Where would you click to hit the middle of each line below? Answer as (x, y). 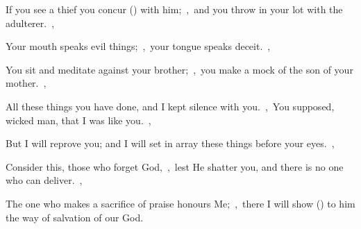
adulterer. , (30, 23)
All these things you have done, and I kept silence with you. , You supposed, (170, 106)
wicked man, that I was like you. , (78, 120)
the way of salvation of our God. (75, 217)
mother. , (26, 83)
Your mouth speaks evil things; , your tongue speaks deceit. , (138, 46)
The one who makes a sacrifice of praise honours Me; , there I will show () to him (180, 203)
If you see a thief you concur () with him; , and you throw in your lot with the (174, 9)
